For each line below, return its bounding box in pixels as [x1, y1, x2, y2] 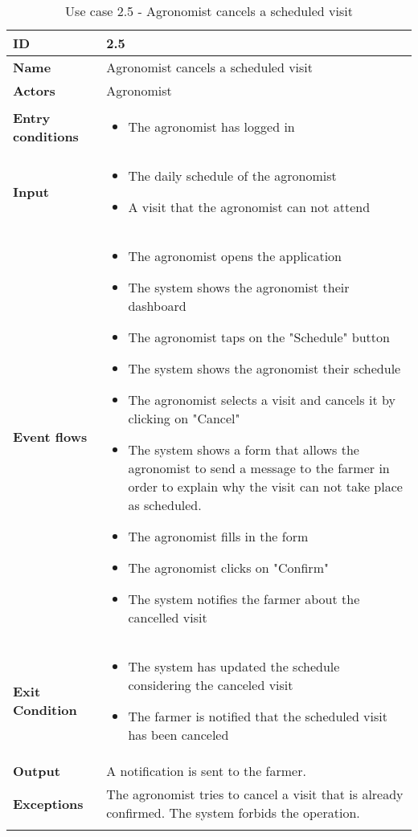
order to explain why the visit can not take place [128, 477, 403, 496]
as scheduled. [128, 496, 202, 514]
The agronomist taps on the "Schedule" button [128, 328, 390, 346]
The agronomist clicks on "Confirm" [128, 558, 329, 577]
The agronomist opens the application [128, 247, 342, 265]
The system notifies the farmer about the [128, 590, 360, 608]
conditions [13, 126, 79, 145]
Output [13, 761, 60, 780]
